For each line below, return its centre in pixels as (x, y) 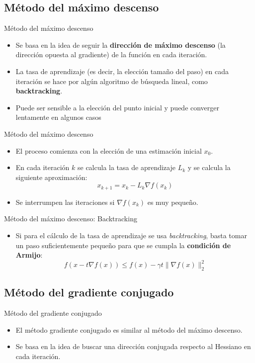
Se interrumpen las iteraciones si (65, 202)
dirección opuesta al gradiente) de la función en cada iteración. (111, 54)
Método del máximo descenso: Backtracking (71, 219)
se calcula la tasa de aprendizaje (127, 167)
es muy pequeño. (173, 202)
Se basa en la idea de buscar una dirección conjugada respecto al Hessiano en (133, 346)
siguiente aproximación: (51, 177)
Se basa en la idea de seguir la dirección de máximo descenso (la (121, 45)
